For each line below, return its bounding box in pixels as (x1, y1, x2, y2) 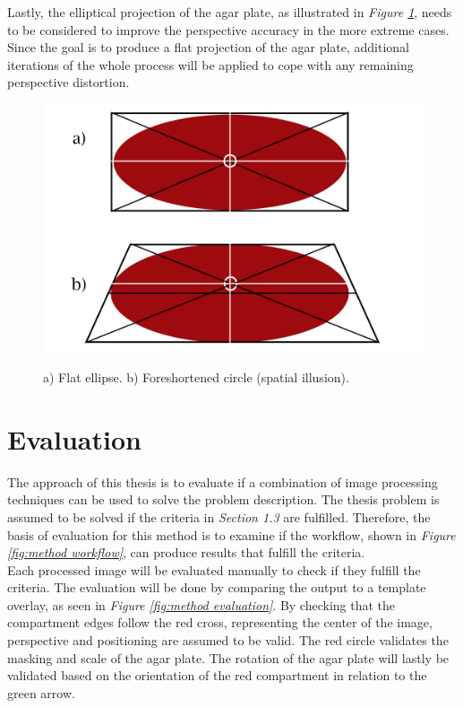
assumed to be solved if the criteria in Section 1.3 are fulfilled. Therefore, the (7, 507, 431, 526)
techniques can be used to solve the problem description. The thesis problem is (7, 490, 440, 509)
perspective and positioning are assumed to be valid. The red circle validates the (7, 631, 449, 650)
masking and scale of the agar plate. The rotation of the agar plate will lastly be (7, 648, 450, 667)
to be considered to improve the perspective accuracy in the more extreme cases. (7, 20, 450, 39)
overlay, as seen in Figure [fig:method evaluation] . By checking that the (7, 595, 396, 614)
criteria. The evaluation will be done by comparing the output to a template (7, 578, 426, 597)
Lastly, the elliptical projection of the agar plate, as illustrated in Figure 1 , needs (7, 3, 452, 21)
